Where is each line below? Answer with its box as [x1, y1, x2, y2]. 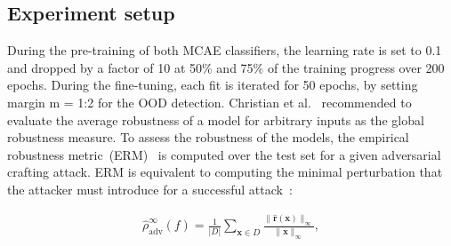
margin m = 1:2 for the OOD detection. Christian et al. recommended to [7, 92, 412, 111]
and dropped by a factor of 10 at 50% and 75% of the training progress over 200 [7, 58, 445, 76]
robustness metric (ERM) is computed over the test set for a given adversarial [7, 145, 441, 163]
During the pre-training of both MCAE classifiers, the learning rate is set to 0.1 [7, 41, 442, 60]
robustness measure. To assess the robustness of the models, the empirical [7, 128, 409, 147]
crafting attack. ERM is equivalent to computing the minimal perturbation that [7, 163, 443, 181]
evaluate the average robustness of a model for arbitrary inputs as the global [7, 110, 424, 129]
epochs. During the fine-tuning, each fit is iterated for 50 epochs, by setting [7, 75, 418, 94]
